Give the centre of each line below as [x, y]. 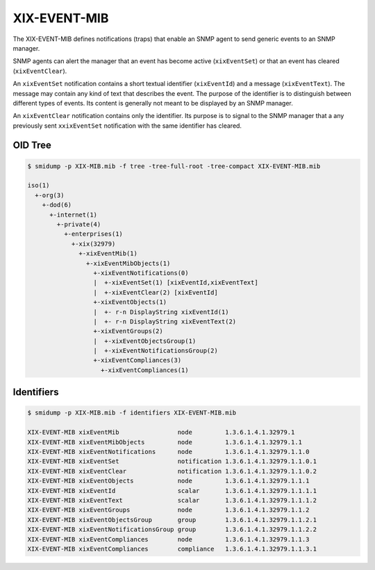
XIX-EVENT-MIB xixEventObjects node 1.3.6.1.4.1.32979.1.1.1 [168, 481]
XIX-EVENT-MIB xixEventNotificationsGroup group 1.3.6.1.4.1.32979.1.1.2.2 [172, 530]
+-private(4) [79, 225]
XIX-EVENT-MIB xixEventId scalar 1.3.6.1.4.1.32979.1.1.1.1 [172, 491]
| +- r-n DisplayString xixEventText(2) [165, 321]
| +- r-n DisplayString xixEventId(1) [161, 312]
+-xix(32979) [93, 244]
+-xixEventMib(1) [108, 254]
